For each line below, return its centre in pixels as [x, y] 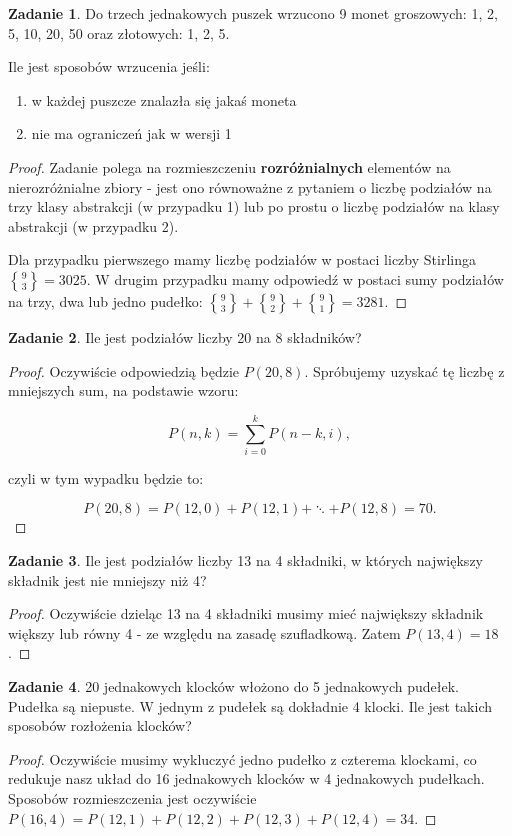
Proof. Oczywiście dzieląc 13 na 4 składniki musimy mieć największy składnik [246, 613]
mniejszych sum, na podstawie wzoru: [123, 390]
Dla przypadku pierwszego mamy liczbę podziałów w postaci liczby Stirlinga [242, 259]
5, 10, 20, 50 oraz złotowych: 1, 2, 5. [119, 32]
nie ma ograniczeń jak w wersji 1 [131, 133]
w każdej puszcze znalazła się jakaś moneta [164, 99]
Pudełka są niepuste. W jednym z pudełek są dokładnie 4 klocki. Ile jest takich [250, 705]
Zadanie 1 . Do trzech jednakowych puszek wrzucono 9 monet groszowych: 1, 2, [253, 13]
